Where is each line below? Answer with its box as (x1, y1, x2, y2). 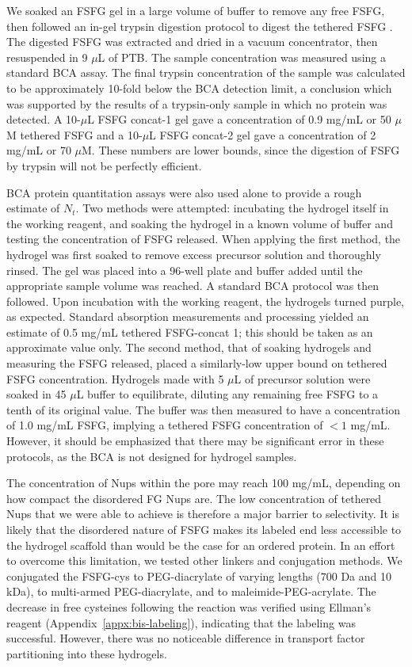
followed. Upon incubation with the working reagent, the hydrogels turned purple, (6, 292, 405, 309)
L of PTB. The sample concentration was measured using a (97, 48, 386, 65)
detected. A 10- (6, 111, 81, 128)
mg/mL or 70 (6, 142, 71, 158)
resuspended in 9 (6, 48, 88, 65)
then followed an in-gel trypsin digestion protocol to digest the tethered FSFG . (6, 17, 393, 34)
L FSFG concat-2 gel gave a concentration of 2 (149, 126, 376, 143)
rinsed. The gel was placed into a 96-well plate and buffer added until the (6, 261, 363, 278)
